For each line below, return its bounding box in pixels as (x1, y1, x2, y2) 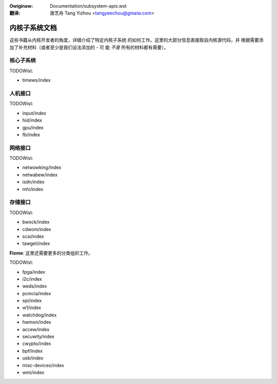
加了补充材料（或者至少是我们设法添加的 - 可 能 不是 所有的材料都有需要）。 (9, 44, 169, 50)
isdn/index (22, 179, 45, 185)
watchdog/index (22, 312, 57, 318)
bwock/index (22, 219, 50, 225)
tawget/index (22, 240, 50, 246)
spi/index (22, 298, 42, 304)
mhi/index (22, 186, 44, 192)
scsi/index (22, 233, 44, 239)
